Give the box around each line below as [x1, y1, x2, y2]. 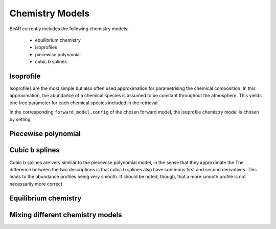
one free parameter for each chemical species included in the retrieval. [9, 100, 159, 106]
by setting [9, 116, 31, 122]
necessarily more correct [9, 180, 62, 187]
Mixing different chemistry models [9, 210, 122, 219]
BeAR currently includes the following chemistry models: [9, 26, 129, 32]
